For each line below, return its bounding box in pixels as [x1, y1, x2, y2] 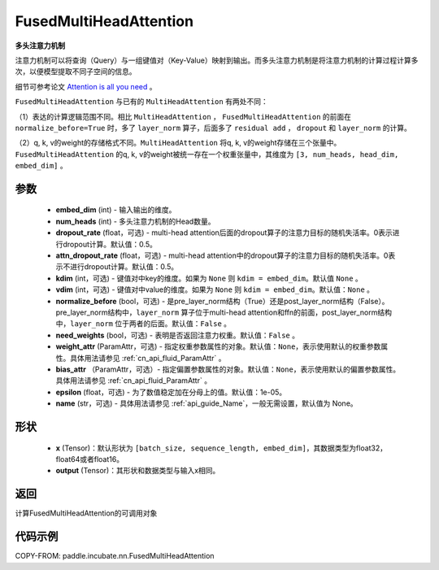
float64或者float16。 [55, 454, 124, 463]
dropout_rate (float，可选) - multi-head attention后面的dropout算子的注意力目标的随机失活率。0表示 [55, 228, 393, 237]
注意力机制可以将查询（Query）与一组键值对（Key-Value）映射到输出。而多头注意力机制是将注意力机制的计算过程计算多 [15, 55, 419, 65]
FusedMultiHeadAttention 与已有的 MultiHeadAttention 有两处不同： [15, 97, 268, 107]
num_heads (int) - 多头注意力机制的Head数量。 [55, 216, 215, 226]
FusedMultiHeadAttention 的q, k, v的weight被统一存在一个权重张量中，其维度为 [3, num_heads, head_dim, [15, 149, 399, 159]
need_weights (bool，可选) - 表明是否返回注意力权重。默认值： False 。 [55, 330, 300, 340]
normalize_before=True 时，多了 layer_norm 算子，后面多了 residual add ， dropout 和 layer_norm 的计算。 [15, 123, 412, 133]
